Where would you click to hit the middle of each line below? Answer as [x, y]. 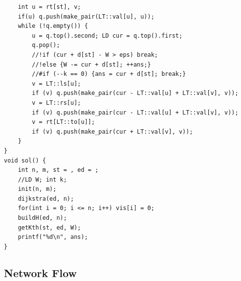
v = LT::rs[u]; [56, 103]
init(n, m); [37, 189]
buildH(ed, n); [42, 218]
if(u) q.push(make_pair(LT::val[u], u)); [86, 16]
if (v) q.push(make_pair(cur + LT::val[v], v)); [112, 131]
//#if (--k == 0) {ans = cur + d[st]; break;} [109, 74]
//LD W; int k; [42, 179]
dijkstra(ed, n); [46, 199]
